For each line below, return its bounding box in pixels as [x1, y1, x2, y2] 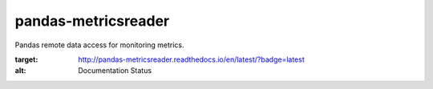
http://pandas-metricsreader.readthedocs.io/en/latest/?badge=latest [78, 55, 305, 64]
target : [14, 55, 38, 64]
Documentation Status [78, 66, 152, 75]
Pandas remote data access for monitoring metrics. [14, 40, 184, 50]
